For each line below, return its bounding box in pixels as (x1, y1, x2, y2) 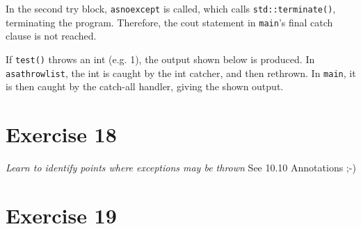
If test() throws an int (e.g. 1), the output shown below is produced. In (6, 51, 315, 66)
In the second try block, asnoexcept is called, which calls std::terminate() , (6, 1, 336, 15)
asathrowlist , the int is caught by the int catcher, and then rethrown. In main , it (6, 65, 356, 80)
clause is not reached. (6, 28, 97, 43)
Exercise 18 (6, 120, 117, 148)
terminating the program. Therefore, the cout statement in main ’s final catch (6, 15, 333, 29)
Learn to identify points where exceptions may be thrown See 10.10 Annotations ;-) (6, 160, 356, 174)
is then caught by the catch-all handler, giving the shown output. (6, 79, 284, 94)
